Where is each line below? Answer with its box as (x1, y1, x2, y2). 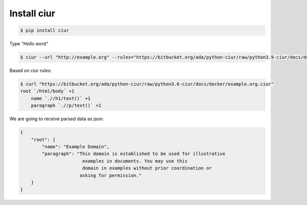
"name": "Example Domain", (41, 144, 109, 149)
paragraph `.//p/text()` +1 (31, 103, 102, 108)
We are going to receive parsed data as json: (9, 116, 104, 122)
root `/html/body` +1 (20, 88, 75, 94)
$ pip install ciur (20, 28, 69, 33)
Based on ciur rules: (9, 67, 52, 74)
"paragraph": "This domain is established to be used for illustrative (41, 151, 226, 157)
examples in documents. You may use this (82, 158, 188, 164)
